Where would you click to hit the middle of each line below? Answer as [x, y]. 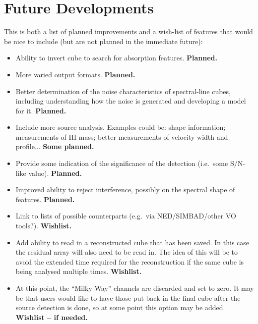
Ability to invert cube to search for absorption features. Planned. [116, 58]
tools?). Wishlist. [44, 226]
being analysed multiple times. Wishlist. [79, 271]
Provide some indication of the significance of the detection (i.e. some [122, 163]
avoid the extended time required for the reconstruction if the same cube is [130, 261]
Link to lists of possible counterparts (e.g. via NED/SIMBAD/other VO [126, 216]
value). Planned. [55, 173]
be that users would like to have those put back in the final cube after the [128, 297]
